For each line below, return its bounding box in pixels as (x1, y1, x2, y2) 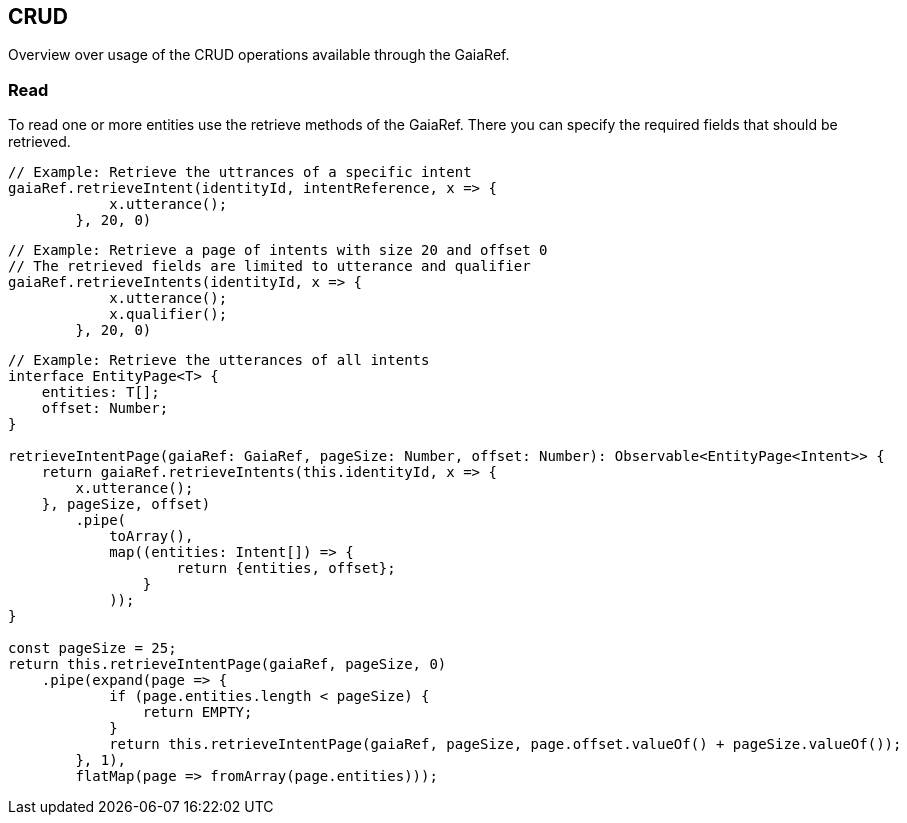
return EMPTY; (142, 704, 253, 721)
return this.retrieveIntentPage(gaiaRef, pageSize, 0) (8, 656, 447, 673)
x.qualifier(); (109, 306, 228, 323)
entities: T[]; (41, 384, 160, 401)
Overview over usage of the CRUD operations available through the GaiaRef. (8, 46, 510, 64)
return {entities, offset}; (176, 560, 396, 577)
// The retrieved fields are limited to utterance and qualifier (8, 258, 531, 275)
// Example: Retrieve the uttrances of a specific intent (8, 164, 472, 181)
